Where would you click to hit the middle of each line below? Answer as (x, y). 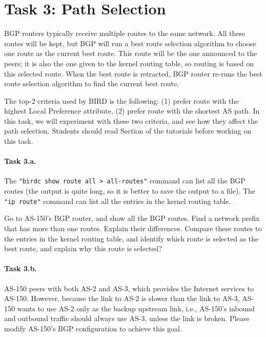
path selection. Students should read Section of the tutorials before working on (128, 131)
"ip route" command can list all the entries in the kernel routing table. (118, 201)
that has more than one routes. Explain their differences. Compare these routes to (133, 228)
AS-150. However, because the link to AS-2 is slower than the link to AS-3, (122, 298)
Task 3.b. (21, 268)
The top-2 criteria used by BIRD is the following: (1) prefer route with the (121, 100)
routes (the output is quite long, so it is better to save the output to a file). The (130, 191)
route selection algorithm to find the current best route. (92, 83)
